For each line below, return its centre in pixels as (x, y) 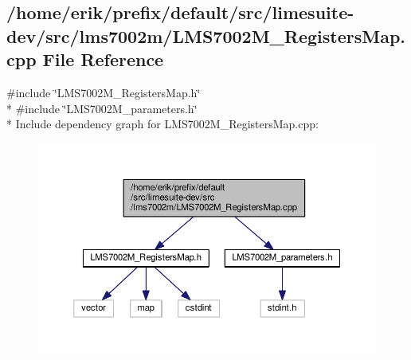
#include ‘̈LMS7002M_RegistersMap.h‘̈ (104, 92)
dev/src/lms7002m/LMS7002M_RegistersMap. (206, 35)
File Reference (103, 59)
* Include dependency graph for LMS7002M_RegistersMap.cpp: (162, 124)
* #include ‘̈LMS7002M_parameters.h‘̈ (102, 108)
